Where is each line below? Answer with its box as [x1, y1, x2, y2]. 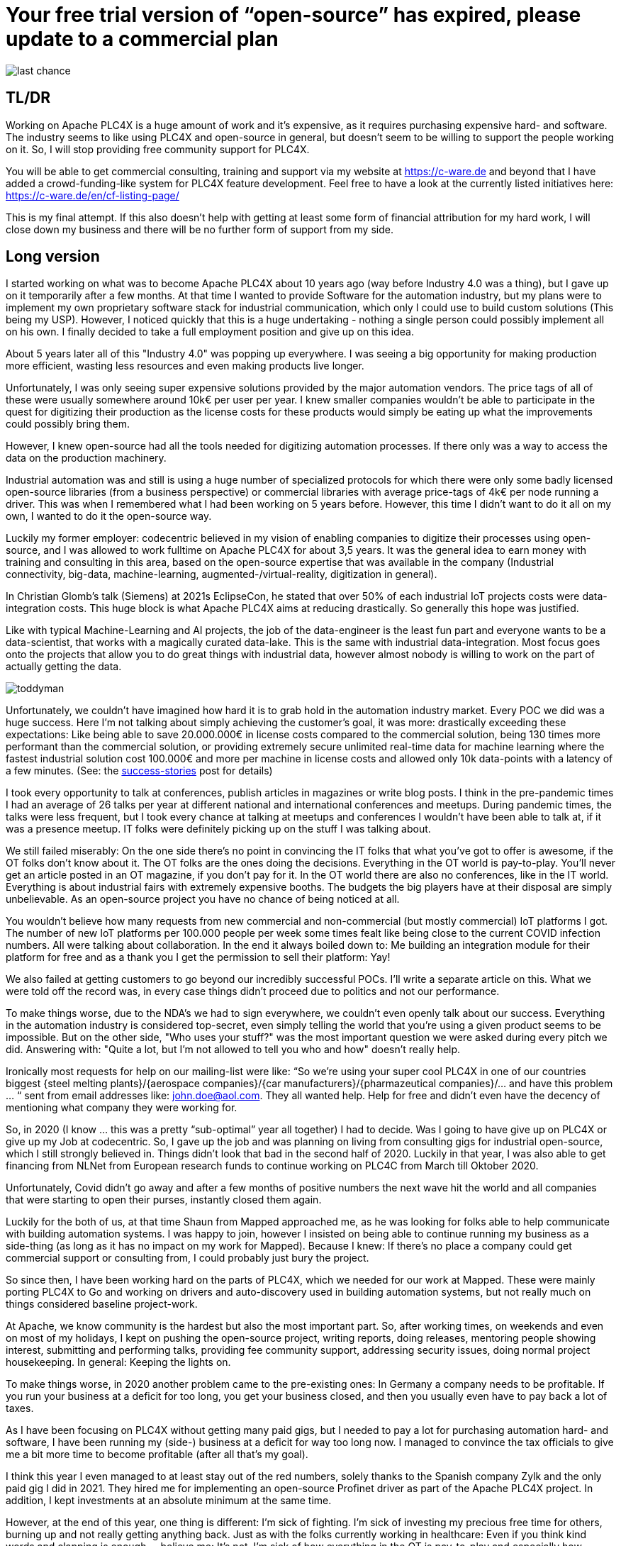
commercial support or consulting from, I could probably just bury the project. [6, 1252, 369, 1264]
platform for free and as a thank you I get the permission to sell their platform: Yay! [6, 951, 391, 964]
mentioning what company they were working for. [6, 1101, 237, 1114]
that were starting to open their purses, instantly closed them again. [6, 1194, 322, 1206]
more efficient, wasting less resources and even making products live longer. [6, 360, 364, 372]
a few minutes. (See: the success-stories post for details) [6, 764, 273, 777]
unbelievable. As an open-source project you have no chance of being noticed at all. [6, 893, 400, 906]
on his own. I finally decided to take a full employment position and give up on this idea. [6, 326, 414, 338]
